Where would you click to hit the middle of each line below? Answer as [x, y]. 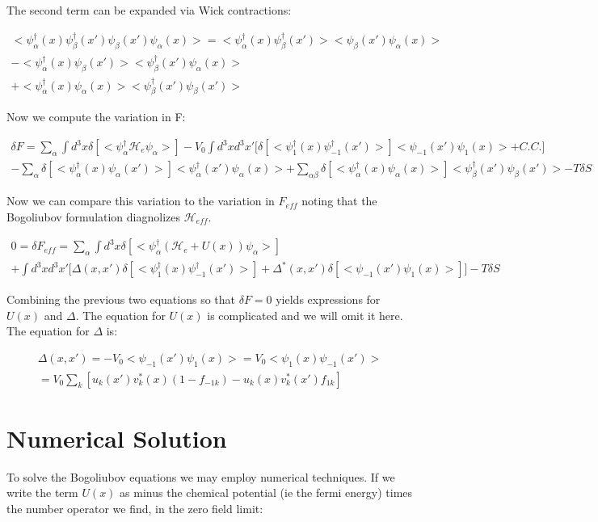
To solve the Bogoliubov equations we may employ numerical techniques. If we [201, 476]
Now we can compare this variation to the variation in [141, 201]
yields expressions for [328, 299]
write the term [42, 493]
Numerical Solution [117, 438]
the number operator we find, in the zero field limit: [135, 508]
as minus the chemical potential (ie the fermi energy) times [266, 493]
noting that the [339, 201]
